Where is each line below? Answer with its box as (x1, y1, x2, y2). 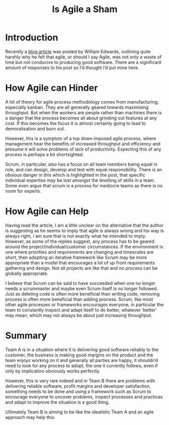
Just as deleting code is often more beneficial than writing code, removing (5, 291, 160, 297)
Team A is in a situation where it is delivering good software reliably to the (5, 346, 159, 352)
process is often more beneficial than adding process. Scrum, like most (5, 296, 153, 302)
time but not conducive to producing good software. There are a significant (5, 59, 161, 65)
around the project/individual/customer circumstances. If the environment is (5, 243, 163, 250)
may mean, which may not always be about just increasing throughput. (5, 312, 152, 318)
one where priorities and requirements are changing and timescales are (5, 249, 154, 255)
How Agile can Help (5, 205, 89, 217)
